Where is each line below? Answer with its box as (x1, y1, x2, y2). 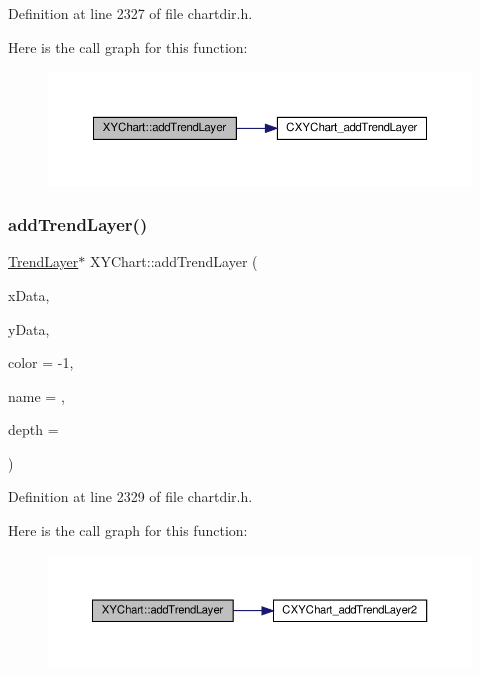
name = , (8, 385, 65, 406)
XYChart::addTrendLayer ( (89, 251, 258, 272)
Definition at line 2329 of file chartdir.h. (8, 486, 253, 507)
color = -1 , (8, 352, 74, 373)
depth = (8, 419, 59, 440)
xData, (8, 284, 50, 305)
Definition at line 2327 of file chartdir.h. (8, 3, 253, 23)
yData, (8, 318, 50, 339)
